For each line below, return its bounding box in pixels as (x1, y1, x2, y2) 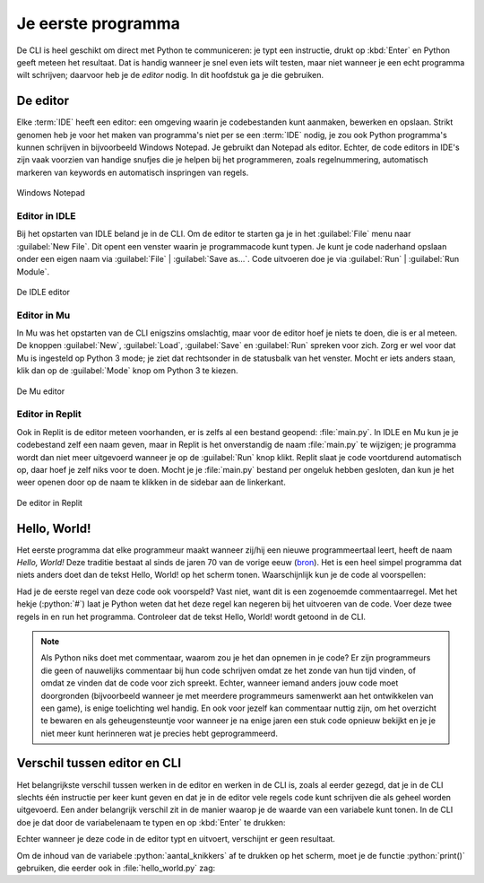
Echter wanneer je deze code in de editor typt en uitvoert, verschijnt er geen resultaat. (16, 834, 336, 844)
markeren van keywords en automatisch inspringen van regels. (16, 167, 249, 178)
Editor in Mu (16, 309, 71, 321)
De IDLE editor (16, 286, 71, 297)
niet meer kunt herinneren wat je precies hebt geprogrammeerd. (40, 728, 278, 739)
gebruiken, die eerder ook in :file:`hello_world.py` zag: (16, 862, 216, 873)
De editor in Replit (16, 497, 82, 508)
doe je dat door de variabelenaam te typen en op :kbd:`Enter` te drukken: (16, 817, 286, 827)
